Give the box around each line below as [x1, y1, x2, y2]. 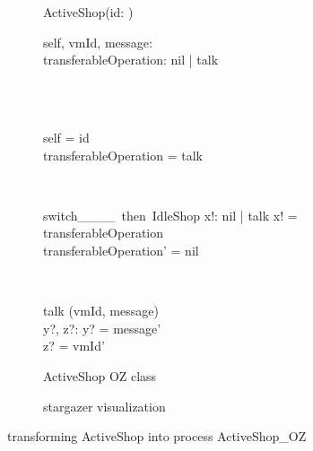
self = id [43, 127, 90, 146]
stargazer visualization [43, 396, 166, 415]
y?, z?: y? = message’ [43, 318, 161, 337]
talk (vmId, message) [43, 301, 159, 320]
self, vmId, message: [43, 32, 152, 51]
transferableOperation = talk [43, 145, 203, 164]
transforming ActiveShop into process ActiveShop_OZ [7, 427, 307, 446]
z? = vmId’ [43, 336, 105, 355]
